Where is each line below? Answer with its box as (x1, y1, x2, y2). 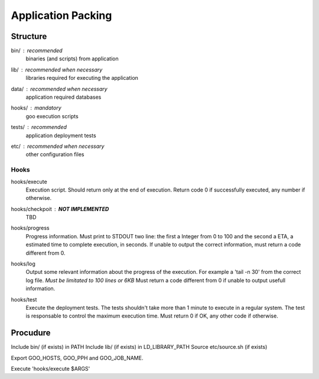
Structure (11, 31, 47, 41)
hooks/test (11, 296, 37, 303)
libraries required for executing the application (25, 74, 139, 82)
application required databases (25, 93, 102, 101)
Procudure (11, 328, 51, 338)
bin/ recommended (11, 47, 63, 54)
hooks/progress (11, 225, 50, 232)
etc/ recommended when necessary (11, 142, 105, 150)
